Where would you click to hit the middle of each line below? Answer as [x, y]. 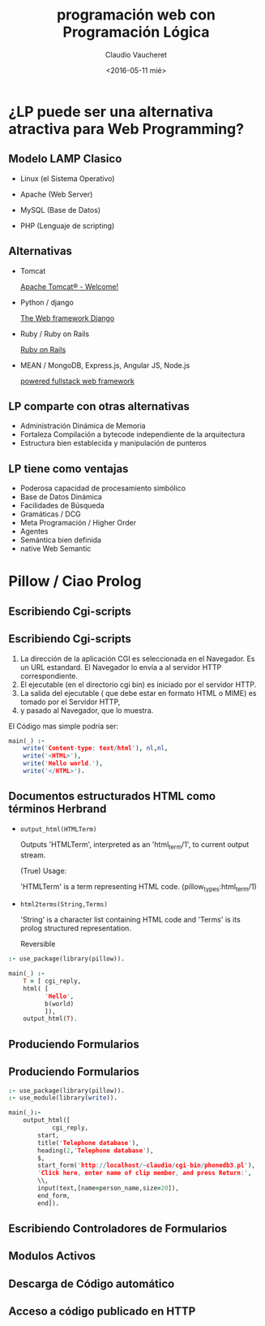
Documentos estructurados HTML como [112, 796]
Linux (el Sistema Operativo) [67, 178]
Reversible [38, 944]
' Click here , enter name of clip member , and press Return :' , [145, 1173]
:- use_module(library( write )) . [63, 1098]
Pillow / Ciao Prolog [75, 581]
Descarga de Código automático [92, 1283]
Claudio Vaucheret [136, 54]
